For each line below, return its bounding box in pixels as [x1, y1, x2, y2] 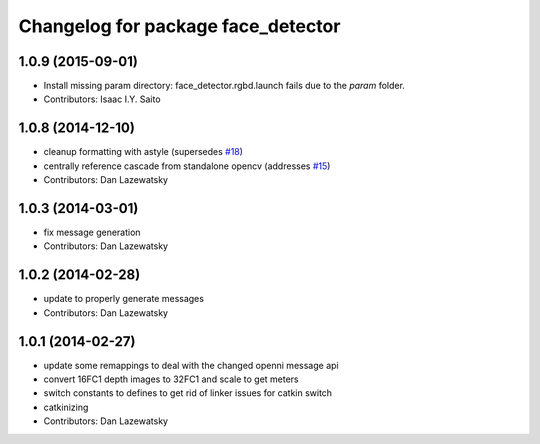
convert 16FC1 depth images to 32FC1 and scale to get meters [43, 373, 299, 385]
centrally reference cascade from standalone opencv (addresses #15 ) [43, 160, 331, 172]
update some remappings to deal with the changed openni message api [43, 359, 339, 371]
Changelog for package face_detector [18, 15, 341, 37]
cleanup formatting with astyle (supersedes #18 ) [43, 146, 244, 158]
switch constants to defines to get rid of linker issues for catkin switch [43, 387, 333, 399]
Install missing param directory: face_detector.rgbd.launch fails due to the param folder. [43, 80, 405, 92]
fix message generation [43, 226, 141, 239]
